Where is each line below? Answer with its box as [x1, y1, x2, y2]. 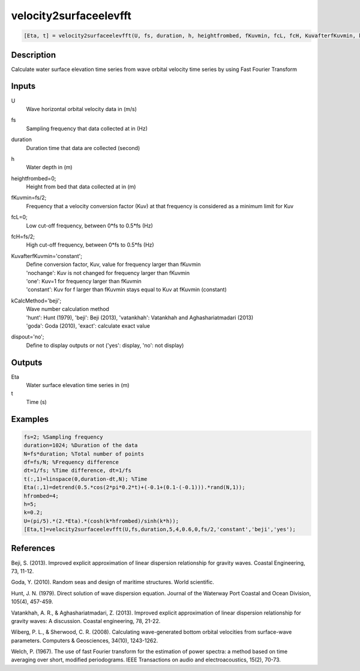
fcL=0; [11, 214, 28, 221]
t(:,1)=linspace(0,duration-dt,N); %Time [23, 475, 148, 483]
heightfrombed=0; [11, 175, 56, 182]
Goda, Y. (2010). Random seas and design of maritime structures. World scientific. [11, 579, 214, 586]
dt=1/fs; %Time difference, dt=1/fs [23, 467, 132, 474]
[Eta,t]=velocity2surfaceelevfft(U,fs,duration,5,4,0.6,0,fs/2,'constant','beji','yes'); [23, 526, 296, 533]
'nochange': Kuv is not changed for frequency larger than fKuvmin [26, 269, 190, 276]
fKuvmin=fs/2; [11, 194, 47, 201]
